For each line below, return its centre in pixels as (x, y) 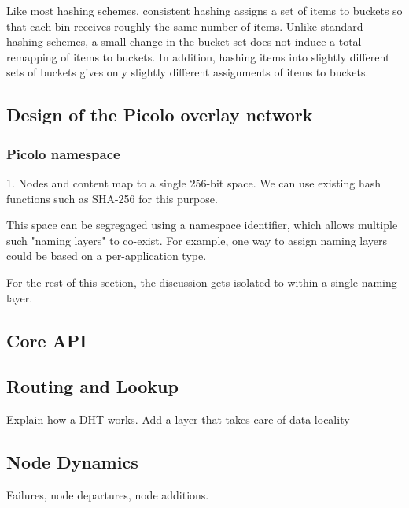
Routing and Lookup (92, 386)
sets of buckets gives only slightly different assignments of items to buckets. (188, 72)
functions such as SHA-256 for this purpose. (112, 198)
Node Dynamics (72, 462)
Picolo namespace (63, 153)
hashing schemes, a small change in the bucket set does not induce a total (184, 41)
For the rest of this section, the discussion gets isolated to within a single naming (202, 282)
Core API (47, 340)
